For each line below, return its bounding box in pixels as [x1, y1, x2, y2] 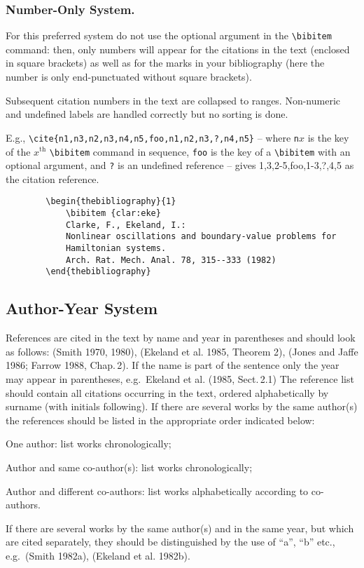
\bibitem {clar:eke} [65, 208, 161, 219]
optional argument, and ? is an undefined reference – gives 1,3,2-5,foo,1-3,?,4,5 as [6, 158, 354, 173]
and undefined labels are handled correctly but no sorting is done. [6, 107, 288, 121]
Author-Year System [6, 297, 158, 319]
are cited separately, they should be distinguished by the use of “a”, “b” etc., [6, 534, 335, 549]
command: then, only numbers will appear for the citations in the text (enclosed [6, 41, 350, 56]
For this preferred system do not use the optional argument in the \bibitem [6, 28, 332, 43]
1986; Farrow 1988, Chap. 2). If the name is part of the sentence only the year [6, 358, 339, 372]
